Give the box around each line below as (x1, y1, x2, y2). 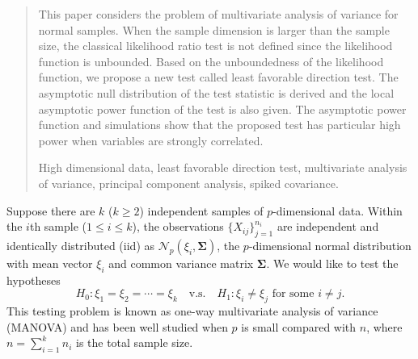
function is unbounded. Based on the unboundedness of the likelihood (38, 52, 384, 69)
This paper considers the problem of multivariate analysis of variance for (38, 6, 399, 22)
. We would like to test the (266, 254, 399, 271)
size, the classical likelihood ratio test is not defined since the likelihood (38, 37, 393, 54)
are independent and (277, 218, 379, 235)
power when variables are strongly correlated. (38, 131, 264, 148)
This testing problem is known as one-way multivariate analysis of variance (6, 303, 378, 319)
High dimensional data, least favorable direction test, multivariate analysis (38, 159, 407, 176)
